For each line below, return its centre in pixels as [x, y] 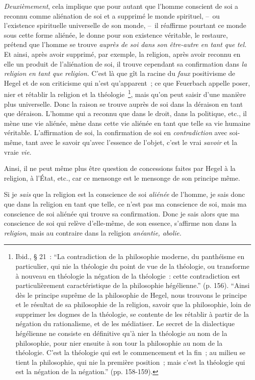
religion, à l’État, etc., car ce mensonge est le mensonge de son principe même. [122, 178]
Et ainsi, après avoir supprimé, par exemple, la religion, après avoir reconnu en [122, 54]
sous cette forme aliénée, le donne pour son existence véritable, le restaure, [116, 35]
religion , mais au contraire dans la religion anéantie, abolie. [93, 232]
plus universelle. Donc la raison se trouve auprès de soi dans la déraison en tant [124, 104]
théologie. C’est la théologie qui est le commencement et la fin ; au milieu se [130, 352]
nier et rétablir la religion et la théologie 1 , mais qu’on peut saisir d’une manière [125, 93]
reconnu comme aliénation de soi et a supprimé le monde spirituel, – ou [112, 15]
